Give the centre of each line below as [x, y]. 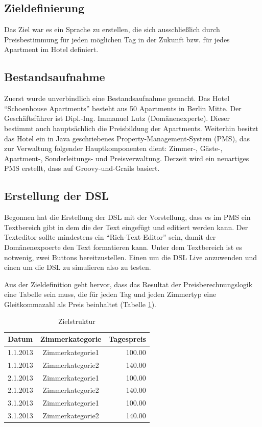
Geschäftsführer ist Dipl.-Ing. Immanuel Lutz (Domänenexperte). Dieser [117, 118]
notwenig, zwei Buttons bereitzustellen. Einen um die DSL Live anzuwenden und [131, 257]
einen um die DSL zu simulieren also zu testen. [78, 267]
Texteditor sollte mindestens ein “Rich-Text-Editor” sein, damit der [110, 237]
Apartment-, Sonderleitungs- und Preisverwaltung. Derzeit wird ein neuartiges [127, 158]
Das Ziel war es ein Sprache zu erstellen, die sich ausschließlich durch [112, 29]
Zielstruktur [77, 321]
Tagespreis [127, 339]
